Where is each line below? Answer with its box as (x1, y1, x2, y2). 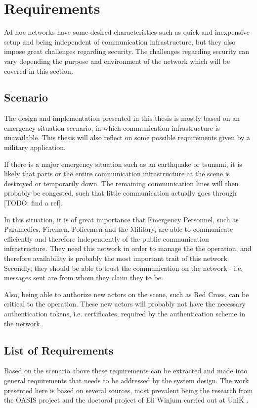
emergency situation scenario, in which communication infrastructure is (4, 122, 220, 133)
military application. (4, 142, 66, 153)
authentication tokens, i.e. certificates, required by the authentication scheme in (4, 308, 246, 318)
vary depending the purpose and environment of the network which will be (4, 55, 230, 66)
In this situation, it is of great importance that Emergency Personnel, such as (4, 214, 239, 224)
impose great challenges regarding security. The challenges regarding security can (4, 46, 250, 56)
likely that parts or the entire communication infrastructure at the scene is (4, 168, 230, 179)
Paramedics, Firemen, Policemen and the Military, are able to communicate (4, 224, 233, 234)
